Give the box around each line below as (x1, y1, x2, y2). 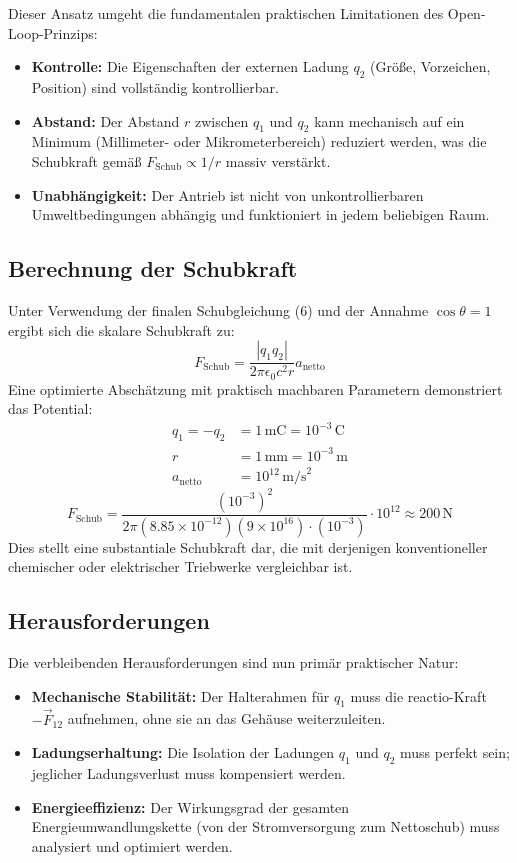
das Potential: (8, 398, 93, 419)
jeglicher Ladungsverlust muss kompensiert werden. (31, 762, 346, 783)
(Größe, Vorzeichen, (370, 56, 491, 77)
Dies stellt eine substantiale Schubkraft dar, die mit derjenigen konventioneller (8, 536, 488, 557)
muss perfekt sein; (400, 742, 510, 763)
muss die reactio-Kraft (350, 685, 487, 706)
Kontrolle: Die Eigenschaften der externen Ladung (31, 56, 349, 77)
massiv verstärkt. (225, 150, 331, 171)
